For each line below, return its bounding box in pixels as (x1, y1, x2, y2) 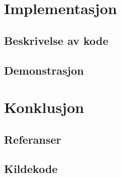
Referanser (4, 131, 62, 147)
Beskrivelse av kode (4, 32, 108, 48)
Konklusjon (4, 97, 84, 117)
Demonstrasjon (4, 62, 84, 78)
